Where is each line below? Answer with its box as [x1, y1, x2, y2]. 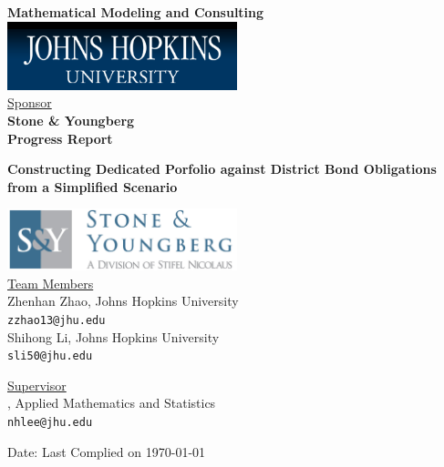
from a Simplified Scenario [7, 177, 178, 196]
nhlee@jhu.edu [7, 415, 93, 429]
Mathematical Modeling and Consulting [7, 3, 264, 21]
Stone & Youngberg [7, 111, 135, 130]
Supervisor [7, 375, 67, 394]
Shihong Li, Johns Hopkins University [7, 327, 220, 346]
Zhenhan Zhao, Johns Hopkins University [7, 291, 239, 310]
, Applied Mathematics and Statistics [7, 393, 216, 412]
